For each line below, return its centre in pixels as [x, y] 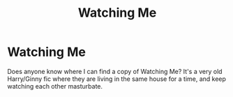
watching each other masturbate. [55, 86]
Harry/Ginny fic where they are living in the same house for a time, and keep [117, 79]
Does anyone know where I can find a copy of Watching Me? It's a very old [115, 71]
